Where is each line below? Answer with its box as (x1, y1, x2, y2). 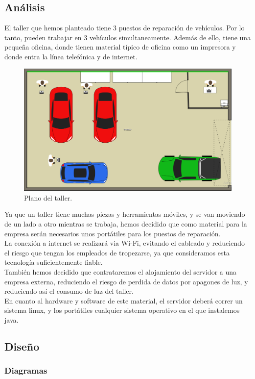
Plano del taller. (24, 192, 72, 202)
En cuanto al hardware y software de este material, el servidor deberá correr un (4, 295, 243, 305)
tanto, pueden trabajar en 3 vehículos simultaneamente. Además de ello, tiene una (4, 32, 251, 42)
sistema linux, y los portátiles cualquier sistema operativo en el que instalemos (4, 305, 240, 315)
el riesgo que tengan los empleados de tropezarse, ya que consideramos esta (4, 247, 230, 257)
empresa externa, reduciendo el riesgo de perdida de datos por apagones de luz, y (4, 276, 248, 286)
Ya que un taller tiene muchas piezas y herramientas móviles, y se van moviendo (4, 209, 245, 219)
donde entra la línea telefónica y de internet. (4, 51, 138, 61)
